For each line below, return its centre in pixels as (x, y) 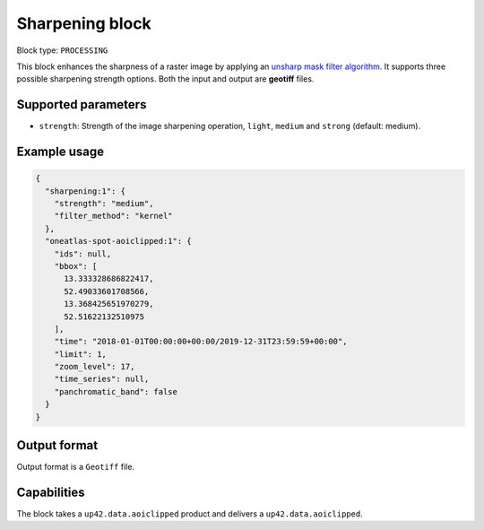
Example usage (60, 152)
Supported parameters (82, 104)
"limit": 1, (81, 354)
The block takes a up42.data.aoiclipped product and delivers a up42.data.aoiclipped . (190, 514)
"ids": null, (83, 254)
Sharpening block (84, 23)
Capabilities (51, 492)
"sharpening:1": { (85, 191)
